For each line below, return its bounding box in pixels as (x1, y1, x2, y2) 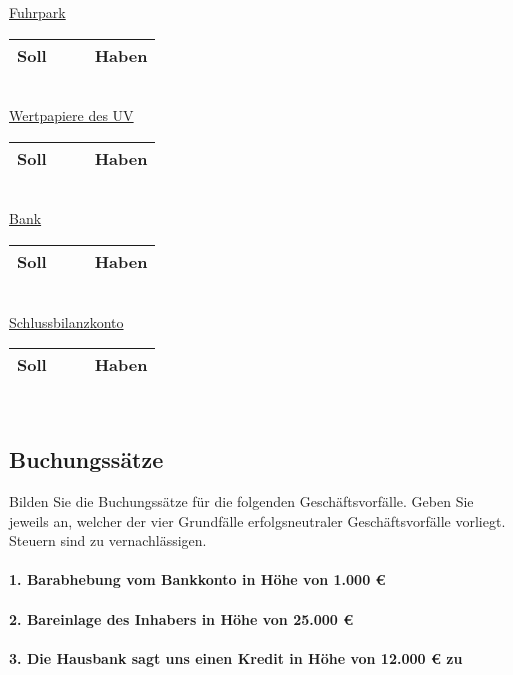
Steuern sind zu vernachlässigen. (9, 530, 207, 551)
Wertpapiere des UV (9, 105, 134, 126)
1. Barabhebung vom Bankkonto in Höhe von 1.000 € (9, 569, 386, 590)
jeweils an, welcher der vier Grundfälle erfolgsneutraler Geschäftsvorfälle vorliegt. (9, 510, 506, 531)
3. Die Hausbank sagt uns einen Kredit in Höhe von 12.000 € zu (9, 647, 463, 668)
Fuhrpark (9, 2, 66, 22)
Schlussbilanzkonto (9, 311, 124, 332)
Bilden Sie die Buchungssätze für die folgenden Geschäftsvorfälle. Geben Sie (9, 490, 474, 511)
